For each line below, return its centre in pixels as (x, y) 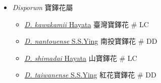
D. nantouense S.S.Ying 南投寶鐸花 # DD (91, 41)
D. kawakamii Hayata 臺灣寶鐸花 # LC (87, 24)
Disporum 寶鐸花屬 (43, 7)
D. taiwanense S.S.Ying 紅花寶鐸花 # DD (90, 75)
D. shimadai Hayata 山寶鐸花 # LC (81, 58)
